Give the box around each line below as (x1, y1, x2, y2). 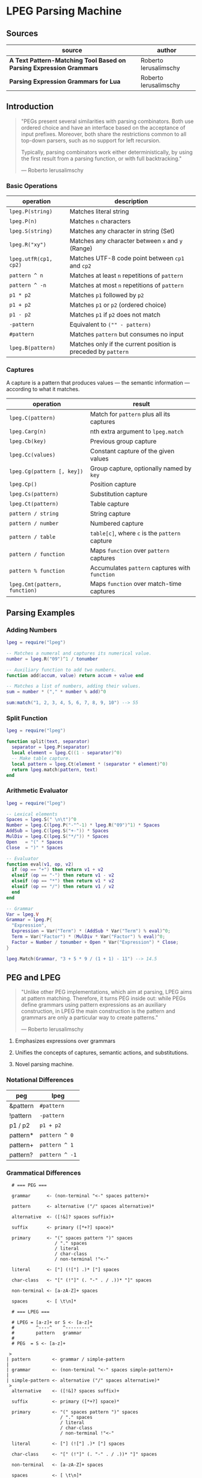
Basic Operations (6, 181, 58, 190)
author (157, 46, 177, 54)
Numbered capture (90, 520, 144, 528)
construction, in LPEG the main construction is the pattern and (20, 1008, 176, 1015)
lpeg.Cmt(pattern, (9, 581, 62, 588)
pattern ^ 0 (39, 1131, 74, 1139)
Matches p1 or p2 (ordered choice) (69, 301, 167, 309)
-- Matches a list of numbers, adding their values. (6, 683, 141, 690)
